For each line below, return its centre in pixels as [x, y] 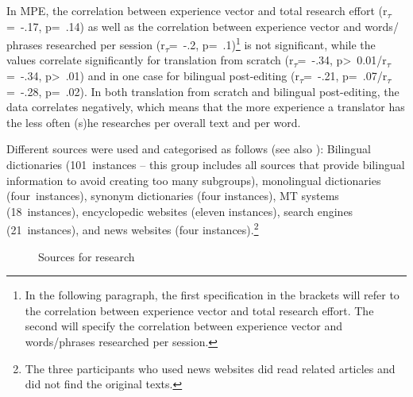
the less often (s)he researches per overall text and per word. [154, 122]
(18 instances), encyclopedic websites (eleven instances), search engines [180, 211]
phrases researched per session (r [86, 44]
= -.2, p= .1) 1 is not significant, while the [272, 43]
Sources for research [87, 256]
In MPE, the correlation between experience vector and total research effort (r [197, 10]
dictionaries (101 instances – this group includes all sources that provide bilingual [206, 164]
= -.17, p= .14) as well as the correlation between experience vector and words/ [203, 26]
